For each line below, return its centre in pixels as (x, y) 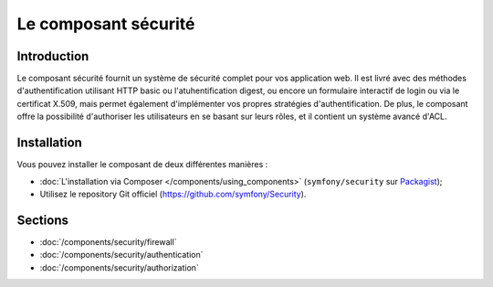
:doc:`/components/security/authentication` (121, 255)
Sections (42, 220)
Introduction (53, 56)
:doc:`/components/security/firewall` (108, 241)
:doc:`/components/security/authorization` (120, 267)
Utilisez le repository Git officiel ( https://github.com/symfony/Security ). (173, 194)
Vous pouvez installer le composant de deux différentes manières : (142, 165)
